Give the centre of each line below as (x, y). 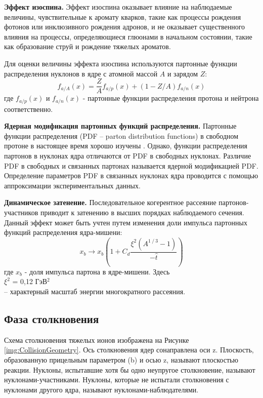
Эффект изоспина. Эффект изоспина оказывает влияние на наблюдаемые (118, 7)
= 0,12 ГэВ (30, 281)
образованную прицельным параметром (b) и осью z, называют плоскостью (121, 359)
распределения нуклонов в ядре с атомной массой (81, 73)
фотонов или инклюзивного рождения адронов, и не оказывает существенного (125, 27)
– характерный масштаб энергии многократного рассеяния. (95, 291)
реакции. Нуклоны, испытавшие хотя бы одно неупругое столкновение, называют (130, 369)
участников (21, 212)
